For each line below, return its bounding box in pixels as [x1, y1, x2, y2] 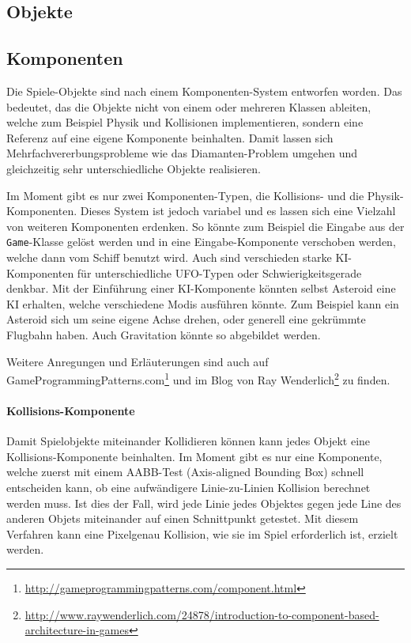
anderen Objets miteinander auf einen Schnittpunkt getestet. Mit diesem [6, 510, 359, 527]
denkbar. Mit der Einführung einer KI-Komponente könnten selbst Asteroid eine [6, 280, 396, 297]
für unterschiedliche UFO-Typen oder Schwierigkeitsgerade [77, 264, 362, 281]
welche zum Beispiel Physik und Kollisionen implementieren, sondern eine [6, 114, 364, 130]
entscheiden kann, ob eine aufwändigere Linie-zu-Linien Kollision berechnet [6, 478, 371, 495]
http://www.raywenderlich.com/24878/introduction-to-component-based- [25, 606, 379, 622]
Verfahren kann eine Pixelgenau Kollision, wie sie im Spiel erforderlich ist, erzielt [6, 525, 398, 542]
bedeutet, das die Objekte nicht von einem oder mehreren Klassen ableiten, [6, 98, 371, 115]
